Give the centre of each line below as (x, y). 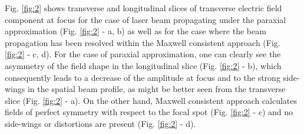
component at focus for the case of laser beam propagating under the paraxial (146, 19)
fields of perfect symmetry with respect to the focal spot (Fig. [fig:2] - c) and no (149, 112)
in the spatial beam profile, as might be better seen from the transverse (156, 89)
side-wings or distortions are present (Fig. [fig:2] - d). (100, 123)
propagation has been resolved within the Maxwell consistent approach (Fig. (143, 42)
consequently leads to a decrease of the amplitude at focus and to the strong (143, 77)
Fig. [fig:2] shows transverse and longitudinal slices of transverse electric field (143, 8)
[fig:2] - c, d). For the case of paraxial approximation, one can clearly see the (143, 54)
